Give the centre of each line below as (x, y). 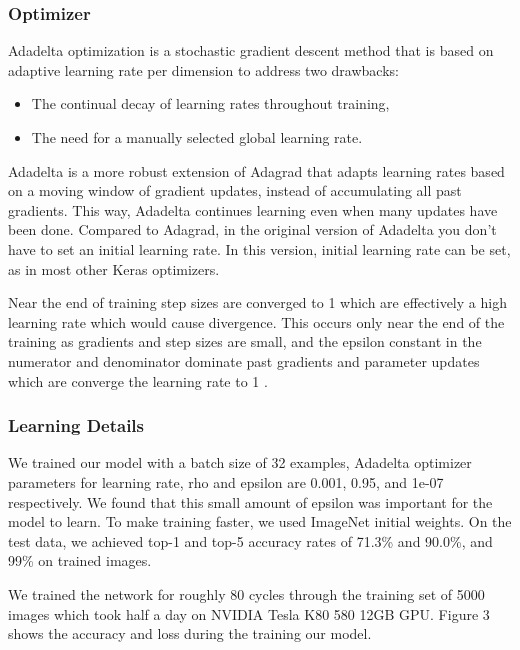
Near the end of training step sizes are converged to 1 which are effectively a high (257, 302)
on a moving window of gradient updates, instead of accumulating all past (235, 190)
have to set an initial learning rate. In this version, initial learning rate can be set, (259, 248)
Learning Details (76, 425)
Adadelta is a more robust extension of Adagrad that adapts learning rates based (256, 170)
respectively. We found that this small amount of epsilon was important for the (250, 501)
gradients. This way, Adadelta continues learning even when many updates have (253, 209)
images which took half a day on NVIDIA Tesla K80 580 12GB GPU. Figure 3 (249, 613)
